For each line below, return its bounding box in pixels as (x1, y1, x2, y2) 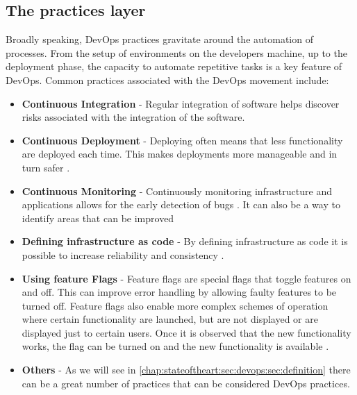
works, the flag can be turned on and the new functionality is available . (22, 339, 329, 353)
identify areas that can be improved (22, 210, 174, 225)
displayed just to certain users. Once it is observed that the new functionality (22, 325, 351, 339)
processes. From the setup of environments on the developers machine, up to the (6, 45, 347, 60)
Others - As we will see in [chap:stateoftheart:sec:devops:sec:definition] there (22, 362, 351, 377)
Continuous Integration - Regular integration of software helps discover (22, 96, 340, 110)
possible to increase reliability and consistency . (22, 247, 224, 262)
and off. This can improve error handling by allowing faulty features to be (22, 285, 337, 299)
